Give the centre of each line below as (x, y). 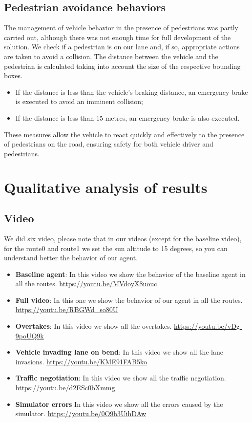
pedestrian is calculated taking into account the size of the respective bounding (122, 66)
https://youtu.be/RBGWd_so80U (67, 309)
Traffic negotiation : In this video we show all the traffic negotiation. (121, 378)
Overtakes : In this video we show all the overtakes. (94, 326)
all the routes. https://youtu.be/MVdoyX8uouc (86, 284)
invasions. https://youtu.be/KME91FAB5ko (81, 361)
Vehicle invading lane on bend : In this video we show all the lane (119, 352)
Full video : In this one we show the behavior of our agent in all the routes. (129, 300)
